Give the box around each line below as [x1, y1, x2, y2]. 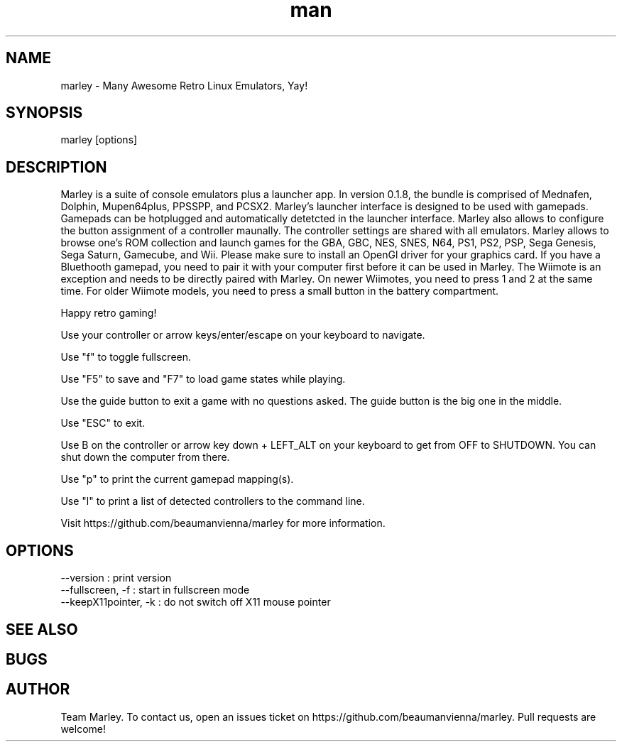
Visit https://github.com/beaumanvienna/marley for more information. [60, 517, 386, 530]
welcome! [60, 722, 106, 735]
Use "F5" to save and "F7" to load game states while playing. [60, 373, 346, 386]
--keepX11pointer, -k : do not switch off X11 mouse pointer [60, 596, 331, 609]
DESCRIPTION [6, 158, 107, 176]
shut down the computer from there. [60, 451, 230, 464]
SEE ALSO [6, 620, 78, 638]
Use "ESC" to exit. [60, 417, 146, 430]
